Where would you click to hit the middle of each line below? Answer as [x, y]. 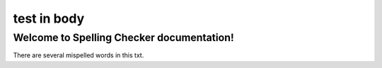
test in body [49, 18]
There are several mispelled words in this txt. [79, 55]
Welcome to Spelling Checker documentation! [123, 38]
